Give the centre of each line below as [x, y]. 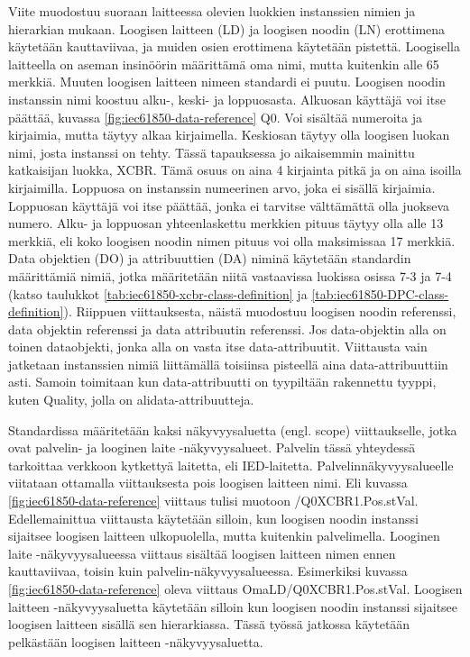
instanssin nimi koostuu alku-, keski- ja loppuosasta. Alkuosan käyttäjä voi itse [227, 99]
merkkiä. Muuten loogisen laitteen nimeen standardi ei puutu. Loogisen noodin [227, 82]
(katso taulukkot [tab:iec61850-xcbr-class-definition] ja [158, 293]
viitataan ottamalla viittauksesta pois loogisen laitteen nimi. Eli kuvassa [208, 483]
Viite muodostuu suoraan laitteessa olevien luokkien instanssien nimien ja [212, 11]
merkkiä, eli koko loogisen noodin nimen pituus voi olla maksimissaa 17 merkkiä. [232, 240]
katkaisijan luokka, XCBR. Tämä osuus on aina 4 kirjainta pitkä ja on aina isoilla [235, 170]
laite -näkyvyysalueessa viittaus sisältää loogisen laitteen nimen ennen [202, 553]
